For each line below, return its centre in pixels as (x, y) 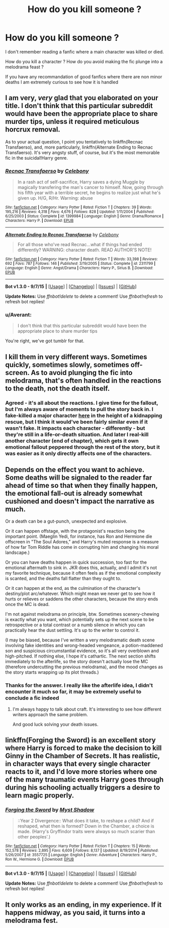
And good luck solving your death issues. (55, 724)
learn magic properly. (40, 795)
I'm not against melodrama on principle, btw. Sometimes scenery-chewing (82, 614)
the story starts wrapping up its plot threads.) (52, 672)
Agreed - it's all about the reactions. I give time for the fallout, (82, 403)
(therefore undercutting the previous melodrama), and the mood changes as (84, 667)
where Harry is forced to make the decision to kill (83, 748)
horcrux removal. (33, 130)
